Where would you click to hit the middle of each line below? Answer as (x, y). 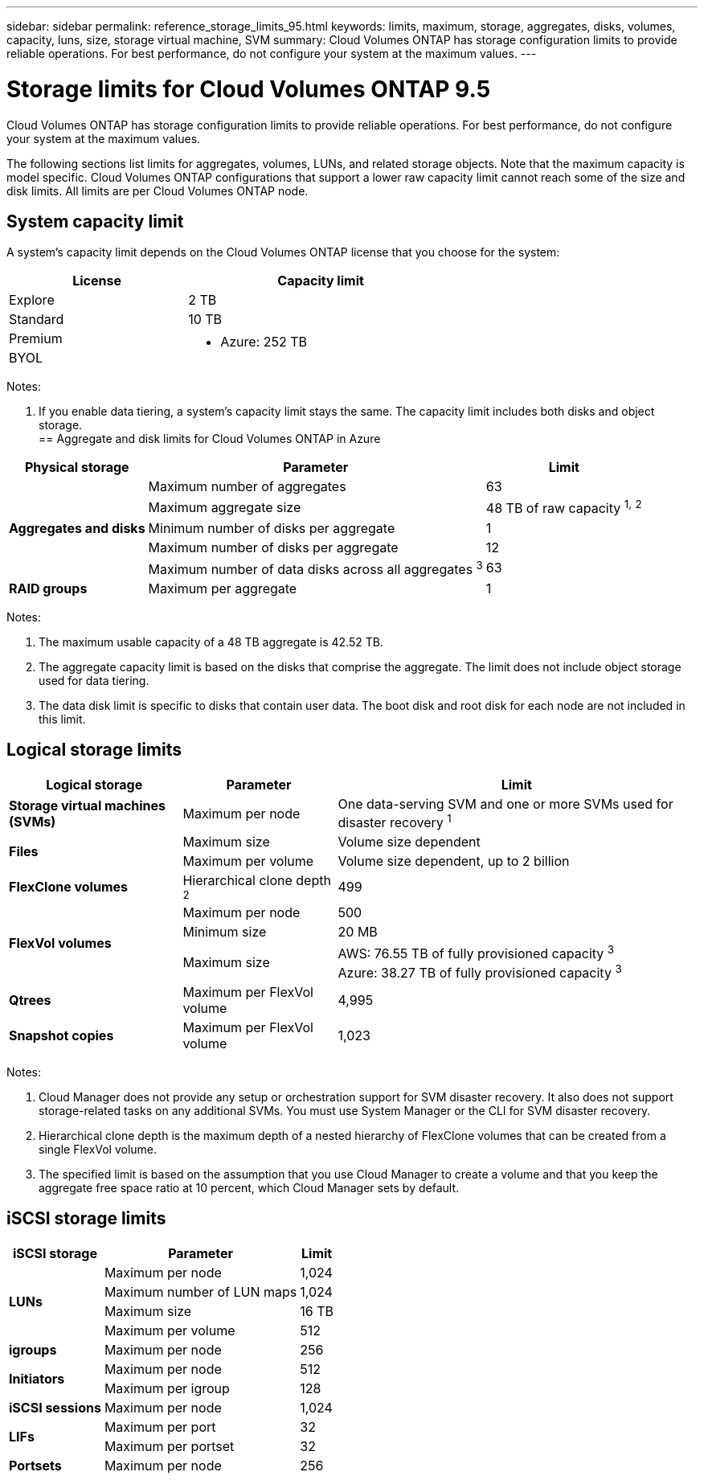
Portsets (35, 1465)
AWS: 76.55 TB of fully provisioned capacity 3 (476, 953)
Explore (32, 300)
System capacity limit (95, 221)
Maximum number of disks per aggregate (273, 547)
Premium (36, 339)
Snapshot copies (61, 1035)
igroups (33, 1349)
